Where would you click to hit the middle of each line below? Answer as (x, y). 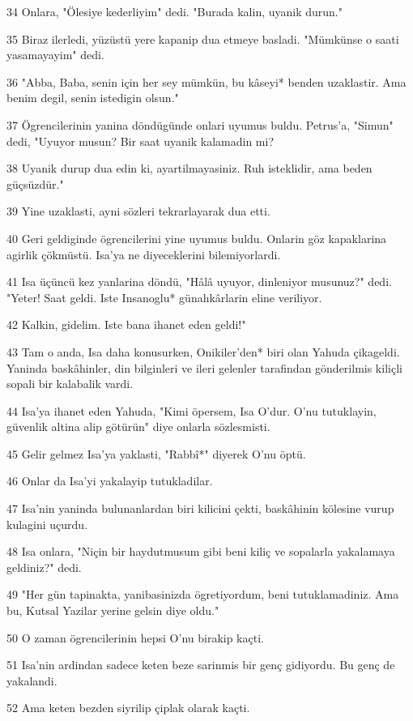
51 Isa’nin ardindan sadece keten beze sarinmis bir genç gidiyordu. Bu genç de (201, 665)
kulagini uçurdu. (47, 524)
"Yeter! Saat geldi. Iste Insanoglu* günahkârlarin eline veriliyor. (164, 297)
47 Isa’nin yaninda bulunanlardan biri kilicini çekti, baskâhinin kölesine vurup (200, 508)
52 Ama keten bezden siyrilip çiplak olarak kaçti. (128, 708)
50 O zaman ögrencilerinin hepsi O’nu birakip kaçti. (135, 637)
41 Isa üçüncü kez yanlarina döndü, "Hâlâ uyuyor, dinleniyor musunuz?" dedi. (199, 282)
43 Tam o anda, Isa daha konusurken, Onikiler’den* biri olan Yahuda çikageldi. (203, 351)
